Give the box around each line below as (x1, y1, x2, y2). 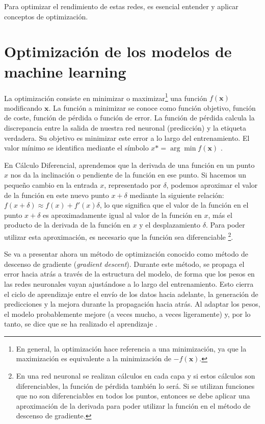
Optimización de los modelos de (4, 41, 232, 62)
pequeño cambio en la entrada (4, 179, 98, 190)
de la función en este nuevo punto (4, 189, 109, 200)
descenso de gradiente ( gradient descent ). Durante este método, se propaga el (4, 258, 245, 269)
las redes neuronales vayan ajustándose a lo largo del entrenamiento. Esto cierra (4, 278, 254, 289)
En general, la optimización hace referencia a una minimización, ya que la (16, 343, 247, 354)
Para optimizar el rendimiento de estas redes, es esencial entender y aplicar (4, 1, 238, 11)
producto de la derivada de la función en (4, 219, 130, 230)
